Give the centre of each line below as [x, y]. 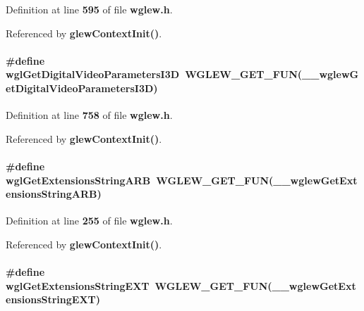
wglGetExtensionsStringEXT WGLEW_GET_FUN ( [139, 285]
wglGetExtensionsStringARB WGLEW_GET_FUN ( [140, 180]
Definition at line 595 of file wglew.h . [89, 9]
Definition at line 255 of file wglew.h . [89, 221]
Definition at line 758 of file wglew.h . [89, 115]
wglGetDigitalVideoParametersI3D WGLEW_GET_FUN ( [154, 74]
